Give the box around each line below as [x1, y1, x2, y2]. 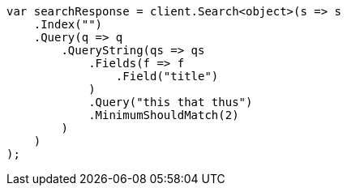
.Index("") [33, 18, 103, 31]
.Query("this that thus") [88, 96, 253, 109]
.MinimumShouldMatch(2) [88, 109, 239, 122]
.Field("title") [115, 70, 219, 83]
